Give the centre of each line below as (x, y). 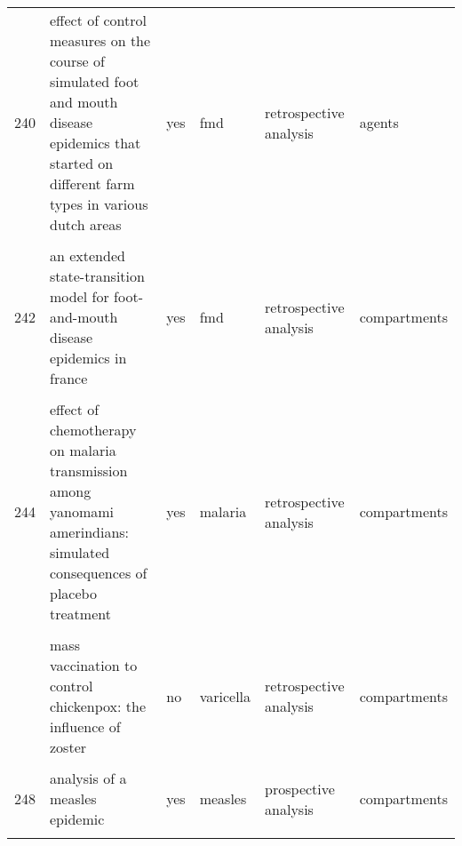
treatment (80, 614)
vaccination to (94, 665)
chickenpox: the (98, 706)
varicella (225, 696)
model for (80, 296)
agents (379, 122)
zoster (68, 747)
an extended (88, 255)
